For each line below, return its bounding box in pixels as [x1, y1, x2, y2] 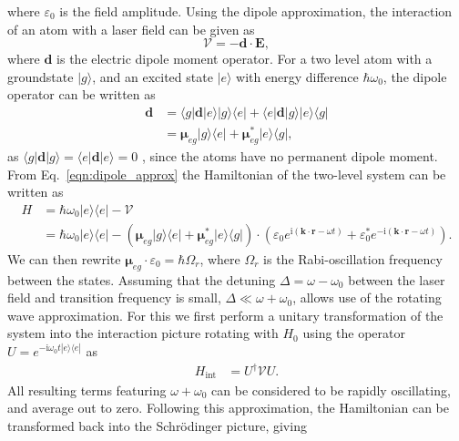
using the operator [302, 323, 406, 343]
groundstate [7, 67, 74, 86]
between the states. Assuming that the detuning [7, 270, 276, 289]
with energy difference [236, 67, 359, 86]
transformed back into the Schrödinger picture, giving [7, 415, 307, 435]
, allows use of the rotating [292, 288, 442, 307]
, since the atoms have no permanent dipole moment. [141, 146, 438, 165]
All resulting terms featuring [7, 380, 167, 399]
